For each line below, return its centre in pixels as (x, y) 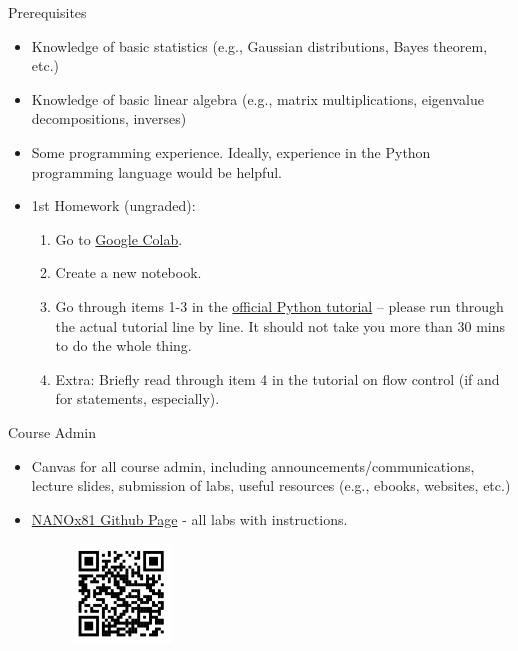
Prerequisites (47, 12)
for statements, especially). (137, 398)
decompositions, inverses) (109, 118)
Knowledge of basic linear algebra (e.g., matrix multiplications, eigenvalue (257, 98)
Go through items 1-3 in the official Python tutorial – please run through (279, 305)
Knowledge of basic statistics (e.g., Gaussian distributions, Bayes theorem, (259, 45)
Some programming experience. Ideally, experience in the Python (231, 151)
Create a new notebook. (128, 272)
